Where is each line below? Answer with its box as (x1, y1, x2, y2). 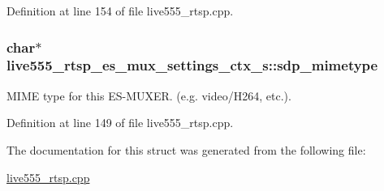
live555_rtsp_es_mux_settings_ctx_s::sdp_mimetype (6, 55, 378, 75)
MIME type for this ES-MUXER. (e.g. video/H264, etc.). (6, 87, 291, 104)
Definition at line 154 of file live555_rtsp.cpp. (6, 2, 234, 19)
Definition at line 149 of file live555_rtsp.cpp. (6, 114, 234, 131)
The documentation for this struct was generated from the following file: (6, 141, 366, 158)
